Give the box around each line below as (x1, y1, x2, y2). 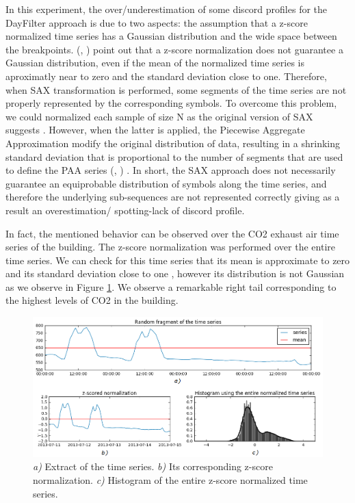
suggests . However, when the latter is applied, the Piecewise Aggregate (5, 122, 305, 137)
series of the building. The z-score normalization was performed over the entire (5, 240, 335, 254)
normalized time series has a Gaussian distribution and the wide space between (5, 29, 337, 43)
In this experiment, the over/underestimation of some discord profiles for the (5, 2, 328, 16)
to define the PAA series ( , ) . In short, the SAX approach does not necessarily (5, 163, 336, 177)
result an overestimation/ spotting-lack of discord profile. (5, 203, 245, 217)
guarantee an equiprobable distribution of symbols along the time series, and (5, 176, 327, 190)
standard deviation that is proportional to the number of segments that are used (5, 149, 343, 164)
